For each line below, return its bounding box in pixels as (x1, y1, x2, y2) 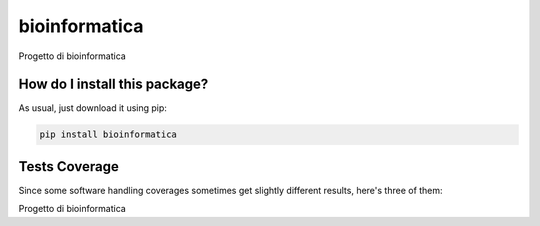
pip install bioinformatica (39, 129, 177, 140)
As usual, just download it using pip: (18, 102, 167, 114)
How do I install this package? (18, 76, 209, 93)
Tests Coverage (18, 158, 119, 175)
